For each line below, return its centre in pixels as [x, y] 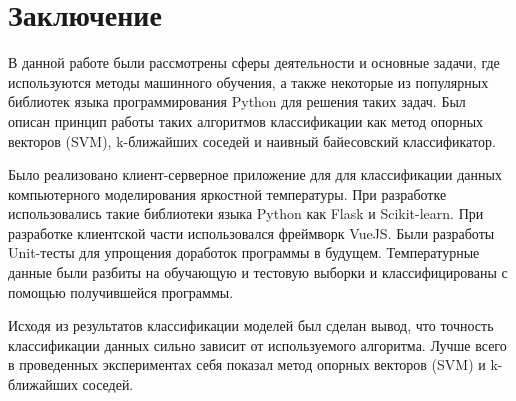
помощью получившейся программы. [121, 291]
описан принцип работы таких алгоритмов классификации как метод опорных [246, 120]
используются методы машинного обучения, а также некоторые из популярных [248, 81]
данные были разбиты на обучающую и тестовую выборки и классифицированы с [258, 272]
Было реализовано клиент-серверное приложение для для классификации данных [255, 174]
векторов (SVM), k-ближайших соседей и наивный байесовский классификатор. [252, 140]
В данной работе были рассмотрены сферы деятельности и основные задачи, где [254, 62]
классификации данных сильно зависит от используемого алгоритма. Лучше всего [257, 344]
